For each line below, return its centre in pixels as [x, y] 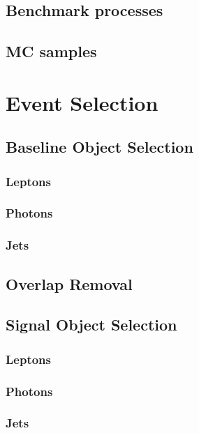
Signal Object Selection [91, 325]
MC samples [51, 51]
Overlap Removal [69, 283]
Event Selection [82, 102]
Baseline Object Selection [99, 147]
